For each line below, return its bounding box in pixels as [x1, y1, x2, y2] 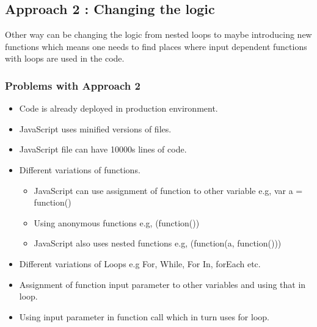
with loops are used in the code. [5, 52, 125, 65]
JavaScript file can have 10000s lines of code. [19, 143, 187, 156]
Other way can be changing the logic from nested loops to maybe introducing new [5, 28, 312, 41]
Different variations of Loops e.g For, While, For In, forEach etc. [19, 257, 261, 270]
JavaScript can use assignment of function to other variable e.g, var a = [34, 184, 303, 196]
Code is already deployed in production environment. [19, 102, 218, 115]
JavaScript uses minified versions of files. [19, 122, 172, 135]
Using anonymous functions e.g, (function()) [34, 216, 200, 229]
